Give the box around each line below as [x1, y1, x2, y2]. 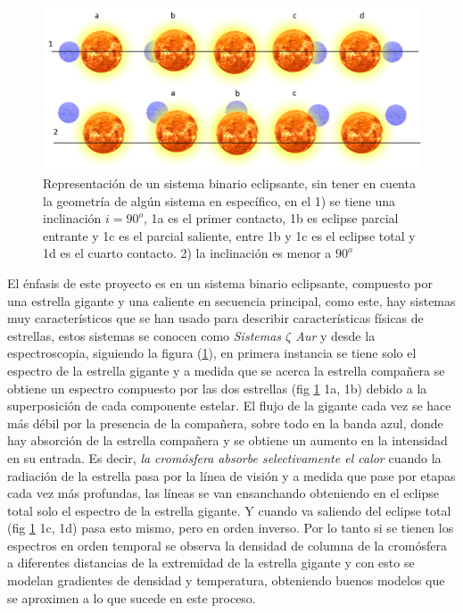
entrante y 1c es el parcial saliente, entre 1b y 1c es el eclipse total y [43, 226, 416, 244]
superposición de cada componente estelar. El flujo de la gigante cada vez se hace [7, 396, 451, 415]
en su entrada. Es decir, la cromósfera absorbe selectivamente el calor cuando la [7, 448, 442, 467]
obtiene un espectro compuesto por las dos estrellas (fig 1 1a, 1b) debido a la [7, 378, 427, 397]
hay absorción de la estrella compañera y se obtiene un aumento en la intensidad [7, 431, 448, 450]
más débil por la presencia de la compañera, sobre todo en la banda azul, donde [7, 413, 443, 432]
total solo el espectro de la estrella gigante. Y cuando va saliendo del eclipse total [7, 501, 451, 519]
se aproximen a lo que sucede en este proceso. [7, 588, 256, 607]
